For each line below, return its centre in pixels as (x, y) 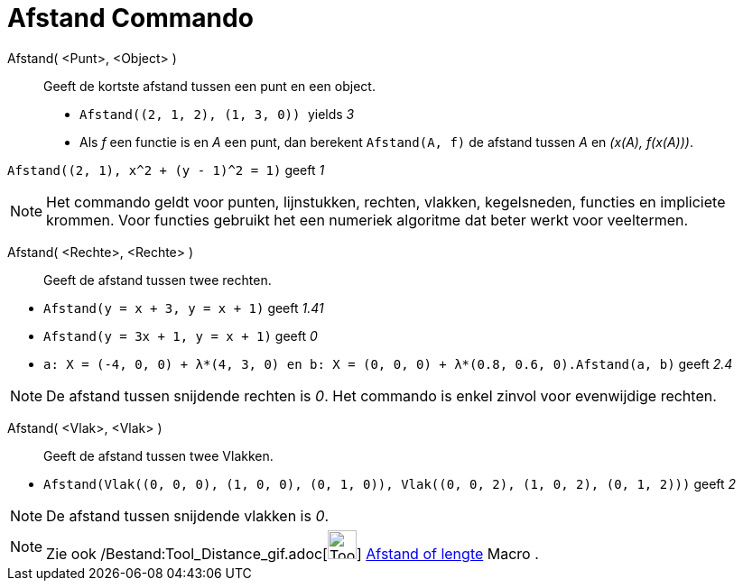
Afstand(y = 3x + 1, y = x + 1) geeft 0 (181, 335)
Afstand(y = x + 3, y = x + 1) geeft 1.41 (184, 308)
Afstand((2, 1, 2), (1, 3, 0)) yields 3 (217, 114)
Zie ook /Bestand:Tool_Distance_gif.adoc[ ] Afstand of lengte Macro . (293, 553)
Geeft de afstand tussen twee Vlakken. (158, 455)
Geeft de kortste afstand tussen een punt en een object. (209, 86)
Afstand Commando (130, 18)
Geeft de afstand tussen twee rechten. (158, 280)
